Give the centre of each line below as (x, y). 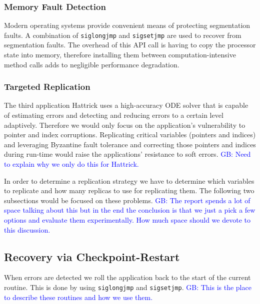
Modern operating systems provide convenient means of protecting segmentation (127, 25)
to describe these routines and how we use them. (78, 297)
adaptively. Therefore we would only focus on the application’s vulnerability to (125, 125)
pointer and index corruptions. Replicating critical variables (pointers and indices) (130, 135)
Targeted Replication (47, 87)
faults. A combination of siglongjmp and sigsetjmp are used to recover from (123, 35)
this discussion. (27, 229)
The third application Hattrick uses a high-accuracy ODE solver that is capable (126, 105)
